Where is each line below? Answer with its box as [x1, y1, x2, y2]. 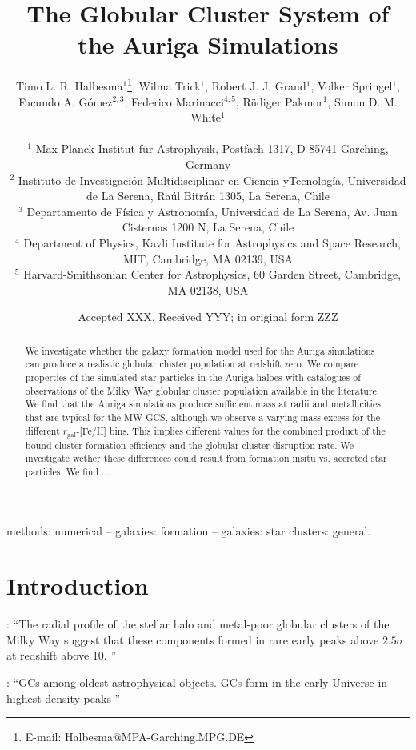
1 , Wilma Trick [127, 75, 201, 94]
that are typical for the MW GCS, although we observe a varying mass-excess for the [25, 410, 380, 423]
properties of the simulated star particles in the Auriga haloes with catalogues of [25, 370, 361, 383]
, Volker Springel [310, 77, 393, 94]
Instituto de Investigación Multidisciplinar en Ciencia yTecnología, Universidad [18, 171, 406, 188]
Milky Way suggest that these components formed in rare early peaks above [6, 631, 379, 648]
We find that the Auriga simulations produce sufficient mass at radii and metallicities [25, 397, 381, 411]
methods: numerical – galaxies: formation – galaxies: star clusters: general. [6, 522, 371, 539]
